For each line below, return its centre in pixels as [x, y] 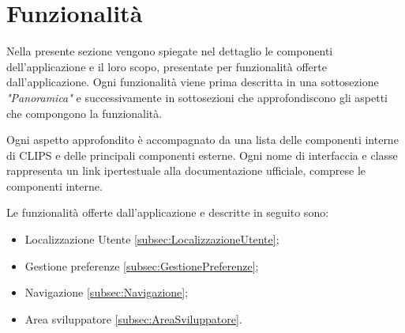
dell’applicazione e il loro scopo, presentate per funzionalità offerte [167, 66]
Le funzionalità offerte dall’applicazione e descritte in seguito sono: [168, 212]
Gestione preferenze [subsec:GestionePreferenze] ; [142, 265]
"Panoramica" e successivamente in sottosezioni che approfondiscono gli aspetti [197, 97]
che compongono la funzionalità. [84, 113]
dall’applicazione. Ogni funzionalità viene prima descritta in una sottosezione [193, 82]
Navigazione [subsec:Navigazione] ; [107, 292]
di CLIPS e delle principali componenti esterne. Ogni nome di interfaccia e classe [202, 155]
